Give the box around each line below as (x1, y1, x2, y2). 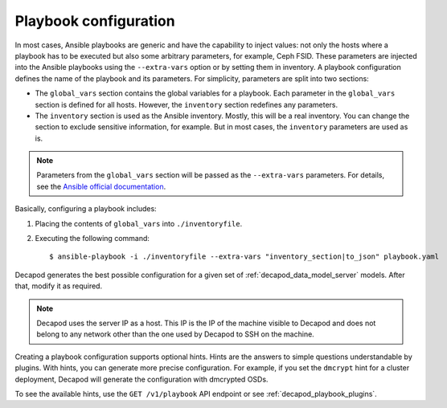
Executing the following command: (35, 234, 150, 243)
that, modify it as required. (14, 281, 103, 291)
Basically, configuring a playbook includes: (14, 204, 157, 214)
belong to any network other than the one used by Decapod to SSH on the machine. (36, 329, 315, 339)
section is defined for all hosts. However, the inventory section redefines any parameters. (35, 100, 338, 109)
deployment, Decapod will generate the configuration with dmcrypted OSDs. (14, 374, 269, 384)
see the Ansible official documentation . (36, 182, 166, 191)
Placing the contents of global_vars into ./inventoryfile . (35, 218, 243, 228)
